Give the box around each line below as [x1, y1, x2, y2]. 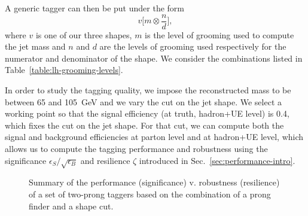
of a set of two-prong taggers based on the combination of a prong [29, 187, 271, 200]
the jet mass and [5, 40, 66, 53]
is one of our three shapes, [35, 28, 132, 41]
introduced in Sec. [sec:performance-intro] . [139, 154, 295, 166]
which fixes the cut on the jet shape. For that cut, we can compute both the [5, 118, 284, 131]
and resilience [80, 154, 130, 166]
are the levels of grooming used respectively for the [99, 40, 286, 53]
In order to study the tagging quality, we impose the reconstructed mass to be [5, 84, 291, 96]
